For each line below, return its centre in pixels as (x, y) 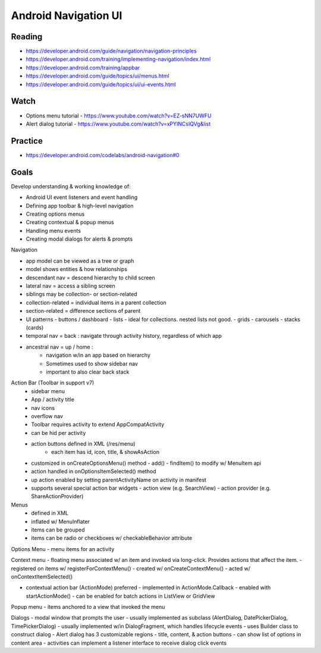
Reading (27, 37)
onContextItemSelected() (42, 576)
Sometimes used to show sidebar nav (92, 363)
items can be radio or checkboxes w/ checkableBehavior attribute (112, 538)
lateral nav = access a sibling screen (70, 286)
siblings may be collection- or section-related (81, 294)
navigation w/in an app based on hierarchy (98, 355)
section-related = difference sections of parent (83, 311)
